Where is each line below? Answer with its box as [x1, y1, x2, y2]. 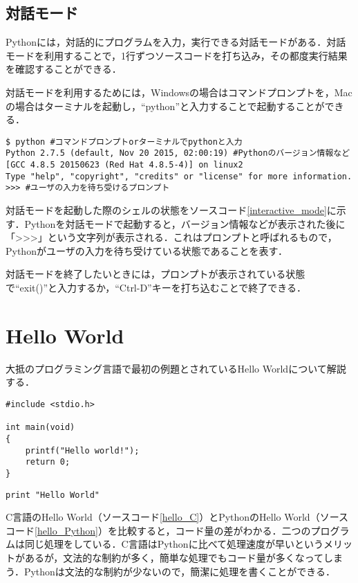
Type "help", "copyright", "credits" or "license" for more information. [6, 171, 352, 181]
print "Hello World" [6, 490, 100, 500]
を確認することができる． [6, 62, 122, 76]
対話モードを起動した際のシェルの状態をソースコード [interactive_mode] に [6, 203, 337, 217]
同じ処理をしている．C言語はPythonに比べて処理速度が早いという [24, 537, 324, 551]
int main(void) [6, 422, 75, 433]
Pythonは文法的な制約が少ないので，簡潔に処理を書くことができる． [23, 564, 335, 578]
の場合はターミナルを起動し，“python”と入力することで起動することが [6, 98, 325, 113]
